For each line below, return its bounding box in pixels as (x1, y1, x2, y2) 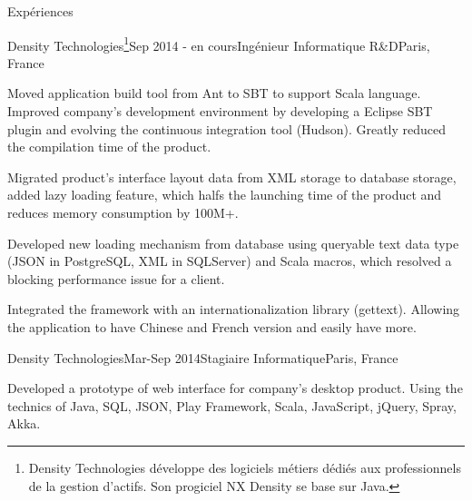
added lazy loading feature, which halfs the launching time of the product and (7, 185, 442, 204)
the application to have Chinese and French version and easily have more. (7, 317, 417, 336)
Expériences (7, 2, 74, 20)
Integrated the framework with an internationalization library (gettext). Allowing (7, 300, 460, 319)
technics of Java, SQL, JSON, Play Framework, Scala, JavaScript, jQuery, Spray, (7, 396, 457, 415)
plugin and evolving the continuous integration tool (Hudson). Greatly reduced (7, 119, 447, 138)
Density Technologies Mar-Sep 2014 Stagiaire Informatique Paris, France (7, 348, 398, 367)
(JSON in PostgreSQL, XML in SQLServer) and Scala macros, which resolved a (7, 251, 452, 270)
